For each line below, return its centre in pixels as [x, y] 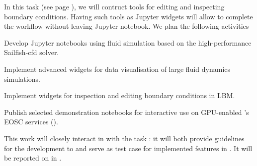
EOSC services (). [31, 122]
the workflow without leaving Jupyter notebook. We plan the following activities [127, 26]
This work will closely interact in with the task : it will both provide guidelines [124, 138]
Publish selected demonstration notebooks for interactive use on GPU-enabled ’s [127, 112]
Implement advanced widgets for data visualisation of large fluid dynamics [117, 69]
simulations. [22, 79]
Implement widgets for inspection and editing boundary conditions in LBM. [120, 95]
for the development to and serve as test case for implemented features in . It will [128, 148]
